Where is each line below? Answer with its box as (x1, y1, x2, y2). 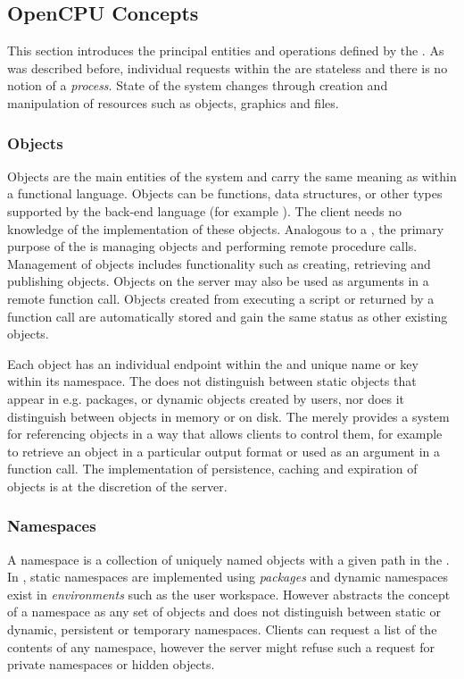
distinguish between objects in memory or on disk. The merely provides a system (7, 407, 450, 425)
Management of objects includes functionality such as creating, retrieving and (7, 254, 431, 272)
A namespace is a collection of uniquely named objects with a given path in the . (7, 549, 450, 568)
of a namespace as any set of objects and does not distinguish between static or (7, 602, 441, 621)
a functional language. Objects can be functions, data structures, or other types (7, 184, 443, 203)
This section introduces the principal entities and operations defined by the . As (7, 41, 444, 60)
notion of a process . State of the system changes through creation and (7, 76, 388, 95)
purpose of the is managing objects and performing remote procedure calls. (7, 237, 418, 256)
